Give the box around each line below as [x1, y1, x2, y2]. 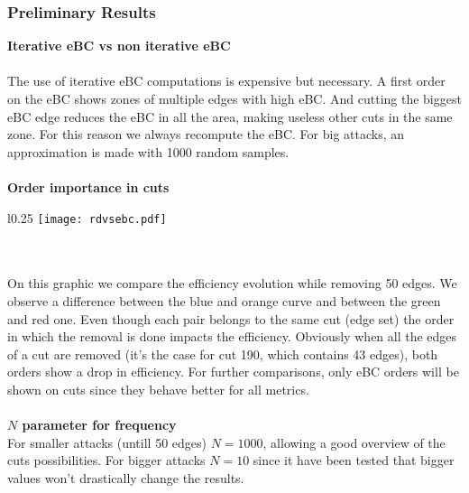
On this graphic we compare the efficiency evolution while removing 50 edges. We [7, 274, 457, 293]
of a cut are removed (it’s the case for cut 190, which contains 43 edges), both [7, 344, 438, 363]
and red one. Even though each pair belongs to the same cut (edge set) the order [7, 309, 455, 328]
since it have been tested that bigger [253, 451, 455, 470]
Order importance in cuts [7, 177, 170, 196]
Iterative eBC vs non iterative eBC [7, 36, 231, 55]
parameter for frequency [22, 415, 177, 434]
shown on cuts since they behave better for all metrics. [7, 379, 309, 398]
